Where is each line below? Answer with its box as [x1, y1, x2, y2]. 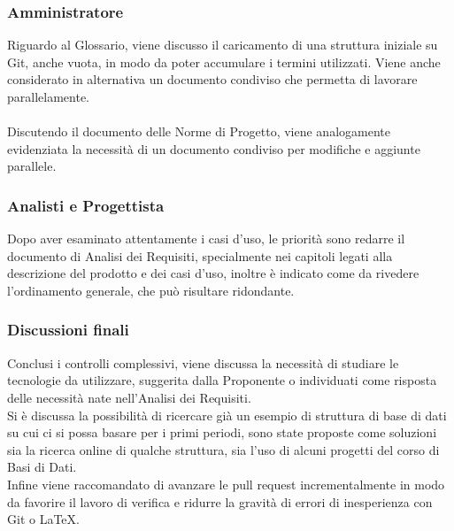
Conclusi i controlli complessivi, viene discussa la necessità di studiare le [7, 353, 399, 372]
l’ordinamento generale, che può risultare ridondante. [7, 281, 295, 299]
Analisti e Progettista [7, 194, 165, 216]
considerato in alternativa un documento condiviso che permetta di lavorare [7, 70, 418, 88]
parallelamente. [7, 88, 89, 105]
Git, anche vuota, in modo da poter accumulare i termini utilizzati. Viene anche [7, 52, 441, 71]
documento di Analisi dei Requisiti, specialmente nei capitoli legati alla [7, 246, 393, 265]
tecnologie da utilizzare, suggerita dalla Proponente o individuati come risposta [7, 371, 437, 389]
